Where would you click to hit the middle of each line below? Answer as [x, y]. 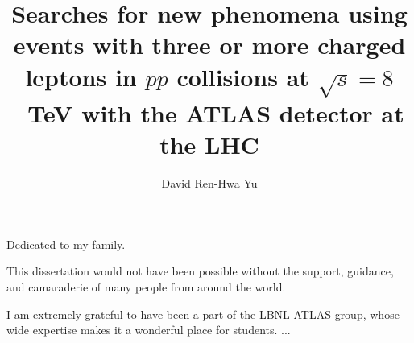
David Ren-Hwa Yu [209, 183]
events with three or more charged [209, 45]
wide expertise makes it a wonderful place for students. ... [149, 330]
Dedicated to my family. [66, 244]
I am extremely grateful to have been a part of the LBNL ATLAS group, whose [203, 314]
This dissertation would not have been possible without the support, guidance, [200, 271]
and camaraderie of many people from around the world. [146, 286]
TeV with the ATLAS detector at [216, 113]
